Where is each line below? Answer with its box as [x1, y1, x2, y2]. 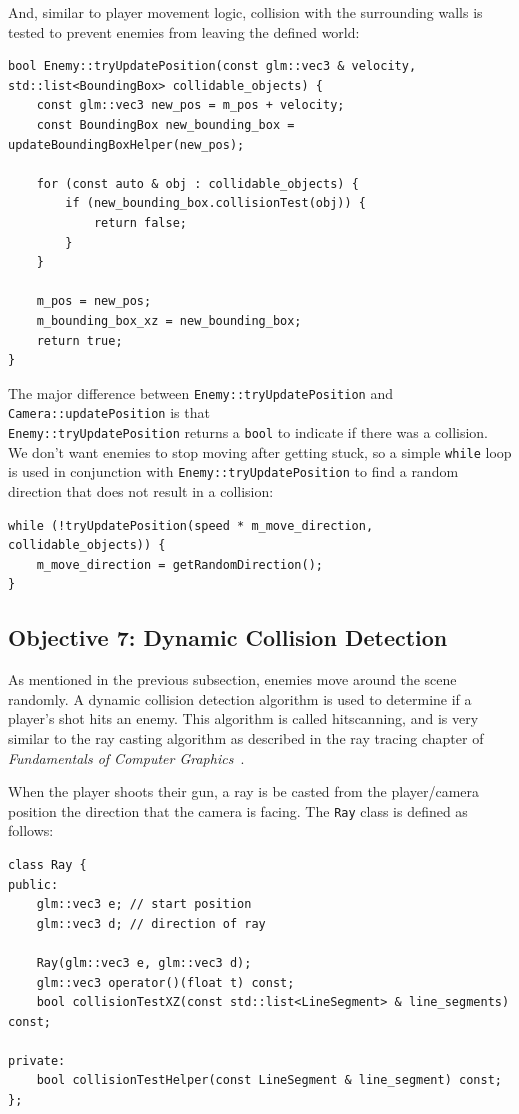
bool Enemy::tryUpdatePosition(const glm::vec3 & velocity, [8, 59, 417, 74]
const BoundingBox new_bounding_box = [36, 117, 295, 132]
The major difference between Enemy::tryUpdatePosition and [8, 382, 393, 403]
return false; [93, 215, 187, 230]
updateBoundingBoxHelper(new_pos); [8, 137, 245, 152]
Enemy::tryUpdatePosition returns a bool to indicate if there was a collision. [8, 422, 489, 442]
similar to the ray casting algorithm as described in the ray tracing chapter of [8, 727, 484, 748]
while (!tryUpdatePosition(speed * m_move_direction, [8, 518, 374, 533]
